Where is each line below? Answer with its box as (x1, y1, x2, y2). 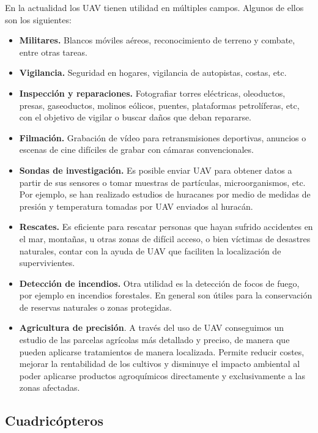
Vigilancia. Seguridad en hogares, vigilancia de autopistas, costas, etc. (19, 66, 287, 79)
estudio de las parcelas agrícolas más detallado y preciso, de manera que (19, 333, 290, 346)
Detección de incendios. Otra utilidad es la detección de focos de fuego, (19, 276, 300, 289)
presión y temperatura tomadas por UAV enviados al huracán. (19, 199, 253, 212)
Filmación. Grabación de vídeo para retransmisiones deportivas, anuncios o (19, 131, 306, 144)
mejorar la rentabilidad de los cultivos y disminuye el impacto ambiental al (19, 357, 300, 370)
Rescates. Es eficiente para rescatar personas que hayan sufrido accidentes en (19, 220, 313, 233)
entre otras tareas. (19, 45, 87, 58)
